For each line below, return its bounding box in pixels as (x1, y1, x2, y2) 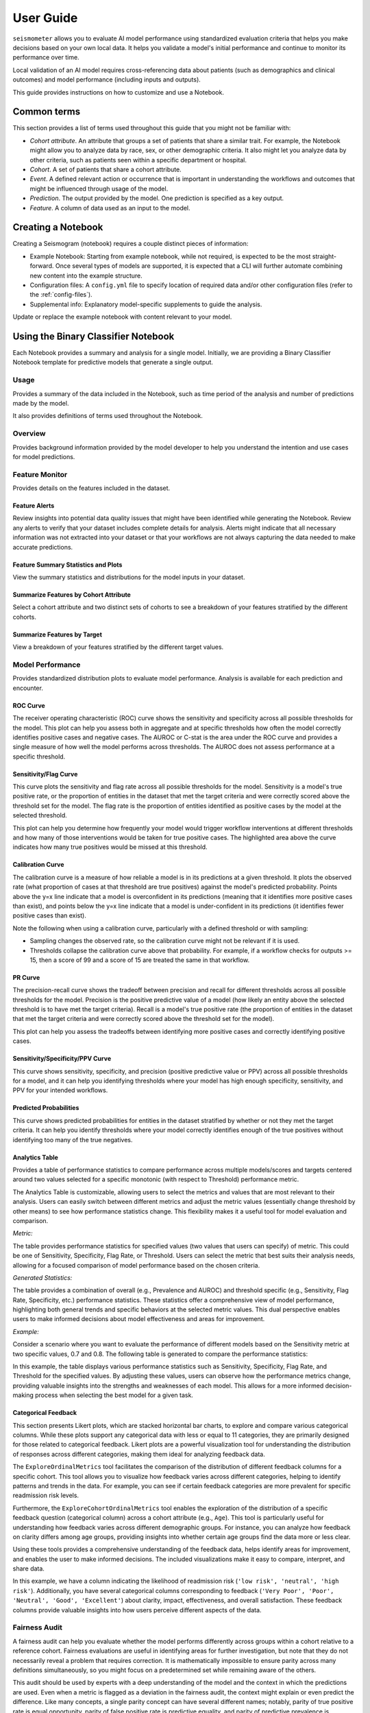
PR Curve (12, 973, 40, 981)
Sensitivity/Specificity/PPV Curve (12, 1055, 112, 1063)
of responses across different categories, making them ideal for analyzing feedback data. (12, 1450, 265, 1458)
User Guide (12, 10, 78, 25)
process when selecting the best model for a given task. (34, 1391, 193, 1399)
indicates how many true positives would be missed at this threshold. (12, 843, 208, 851)
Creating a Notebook (12, 221, 103, 233)
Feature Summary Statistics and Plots (12, 560, 123, 569)
